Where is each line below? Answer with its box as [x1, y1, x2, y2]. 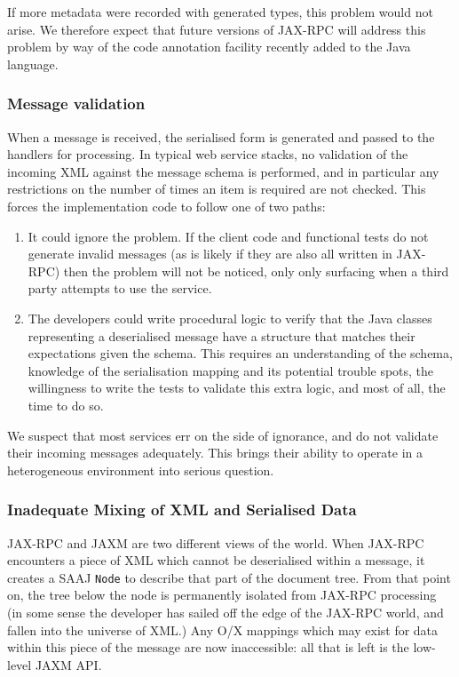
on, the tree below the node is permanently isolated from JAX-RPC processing [7, 585, 437, 604]
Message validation [7, 92, 146, 115]
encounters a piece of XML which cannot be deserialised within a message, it [7, 551, 425, 569]
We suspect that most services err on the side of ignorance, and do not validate [7, 426, 439, 444]
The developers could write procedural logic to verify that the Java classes [28, 308, 432, 327]
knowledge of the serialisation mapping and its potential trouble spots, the [28, 361, 434, 379]
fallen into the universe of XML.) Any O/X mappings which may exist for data [7, 620, 439, 639]
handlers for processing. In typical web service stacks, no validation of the [7, 145, 408, 163]
